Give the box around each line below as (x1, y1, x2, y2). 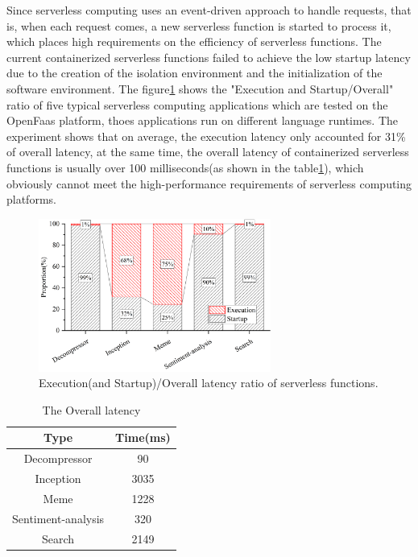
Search (42, 530, 75, 547)
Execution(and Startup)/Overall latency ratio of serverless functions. (39, 374, 379, 391)
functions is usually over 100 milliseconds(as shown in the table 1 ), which (6, 159, 364, 175)
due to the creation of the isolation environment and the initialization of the (6, 64, 383, 81)
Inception (35, 470, 81, 487)
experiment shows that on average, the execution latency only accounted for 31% (6, 127, 406, 144)
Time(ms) (115, 429, 171, 446)
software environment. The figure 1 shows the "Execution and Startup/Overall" (6, 80, 394, 97)
